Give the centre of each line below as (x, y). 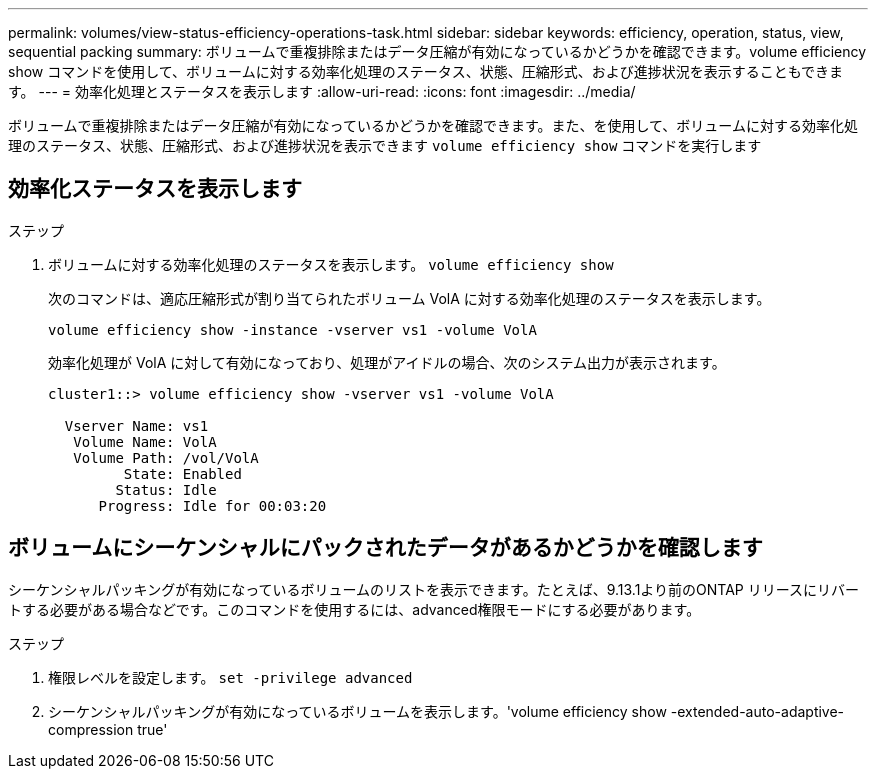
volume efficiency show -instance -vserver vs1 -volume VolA (292, 329)
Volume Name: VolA (145, 441)
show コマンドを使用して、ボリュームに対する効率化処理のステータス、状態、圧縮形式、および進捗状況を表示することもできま (426, 71)
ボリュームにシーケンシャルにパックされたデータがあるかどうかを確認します (385, 548)
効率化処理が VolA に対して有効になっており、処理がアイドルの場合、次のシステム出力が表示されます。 (387, 362)
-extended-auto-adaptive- (757, 711)
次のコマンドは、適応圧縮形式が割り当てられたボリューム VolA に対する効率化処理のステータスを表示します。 (409, 298)
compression (91, 729)
